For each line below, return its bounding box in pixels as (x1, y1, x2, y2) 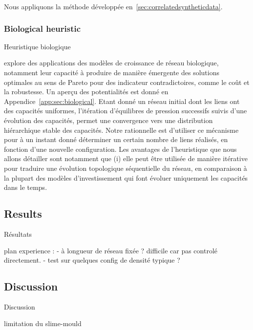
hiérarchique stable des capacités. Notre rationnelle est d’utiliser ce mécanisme (4, 124, 239, 135)
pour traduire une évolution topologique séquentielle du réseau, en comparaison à (4, 163, 247, 173)
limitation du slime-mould (4, 318, 82, 328)
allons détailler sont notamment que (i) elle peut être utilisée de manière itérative (4, 153, 248, 164)
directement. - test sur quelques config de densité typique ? (4, 255, 180, 265)
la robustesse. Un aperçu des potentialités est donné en (4, 86, 169, 97)
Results (4, 206, 42, 221)
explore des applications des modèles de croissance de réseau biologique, (4, 58, 219, 68)
